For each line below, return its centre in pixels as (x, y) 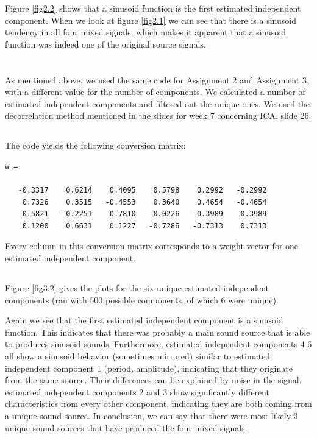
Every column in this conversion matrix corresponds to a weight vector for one (152, 246)
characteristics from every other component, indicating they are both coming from (158, 404)
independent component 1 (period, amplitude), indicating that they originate (149, 368)
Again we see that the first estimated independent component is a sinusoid (144, 320)
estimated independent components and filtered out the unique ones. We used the (158, 103)
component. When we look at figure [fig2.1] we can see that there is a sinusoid (151, 20)
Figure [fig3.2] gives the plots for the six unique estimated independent (137, 288)
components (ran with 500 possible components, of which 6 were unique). (142, 299)
